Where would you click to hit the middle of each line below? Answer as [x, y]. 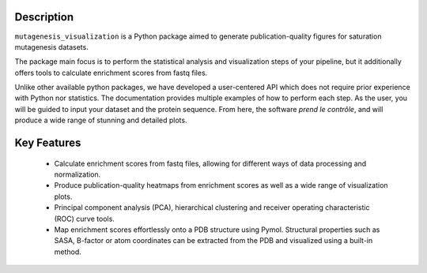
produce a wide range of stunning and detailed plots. [101, 120]
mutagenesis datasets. [51, 47]
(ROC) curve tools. [84, 219]
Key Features [48, 143]
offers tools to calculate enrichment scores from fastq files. [111, 73]
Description [44, 17]
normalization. [77, 174]
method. [68, 252]
